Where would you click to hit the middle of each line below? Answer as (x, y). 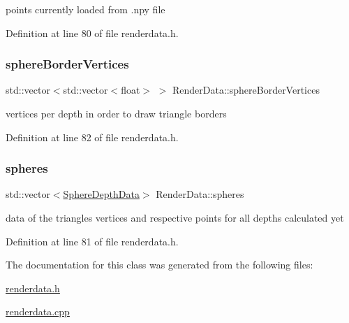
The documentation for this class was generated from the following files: (159, 265)
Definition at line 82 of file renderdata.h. (92, 137)
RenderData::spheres (200, 194)
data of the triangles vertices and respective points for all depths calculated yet (175, 217)
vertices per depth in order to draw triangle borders (116, 113)
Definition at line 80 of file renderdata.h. (92, 33)
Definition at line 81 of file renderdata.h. (92, 241)
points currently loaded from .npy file (86, 9)
